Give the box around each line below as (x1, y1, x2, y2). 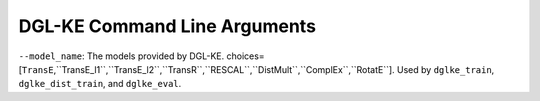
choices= (226, 50, 265, 62)
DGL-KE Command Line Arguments (18, 15, 317, 37)
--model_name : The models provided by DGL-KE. (18, 50, 225, 62)
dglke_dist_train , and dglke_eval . (18, 78, 182, 90)
